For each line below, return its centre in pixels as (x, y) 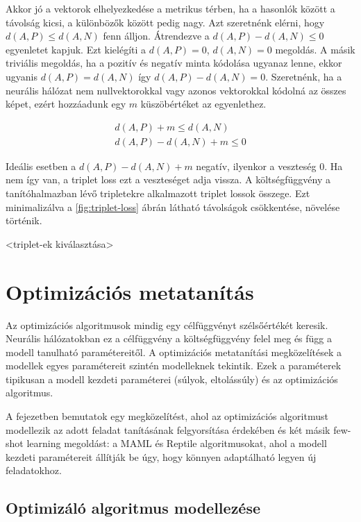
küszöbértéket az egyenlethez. (203, 104)
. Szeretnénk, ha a (304, 76)
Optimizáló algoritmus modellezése (133, 508)
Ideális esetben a (41, 166)
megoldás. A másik (315, 49)
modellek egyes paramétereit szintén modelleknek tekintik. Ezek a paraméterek (174, 365)
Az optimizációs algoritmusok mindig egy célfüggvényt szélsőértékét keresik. (167, 325)
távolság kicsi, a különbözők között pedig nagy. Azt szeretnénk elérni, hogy (165, 22)
